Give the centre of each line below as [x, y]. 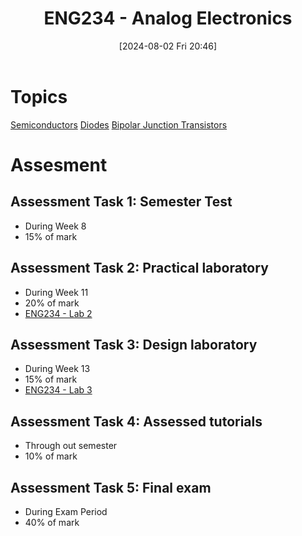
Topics [39, 96]
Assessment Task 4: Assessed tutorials [136, 421]
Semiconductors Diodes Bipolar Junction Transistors [119, 124]
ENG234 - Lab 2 [58, 313]
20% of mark [52, 303]
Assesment [59, 164]
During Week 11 [56, 292]
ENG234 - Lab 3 [58, 390]
